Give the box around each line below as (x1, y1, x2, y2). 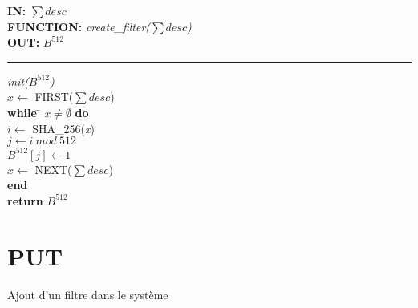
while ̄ (7, 103, 41, 120)
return (7, 192, 43, 209)
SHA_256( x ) (32, 120, 95, 136)
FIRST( (34, 88, 74, 105)
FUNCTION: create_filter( (7, 18, 151, 34)
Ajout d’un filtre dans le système (7, 286, 168, 302)
